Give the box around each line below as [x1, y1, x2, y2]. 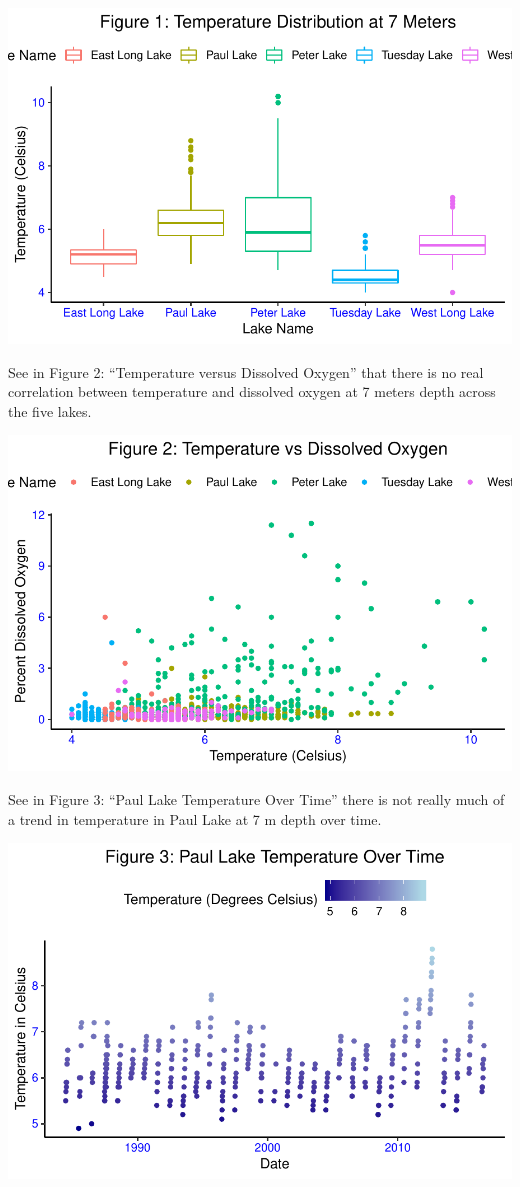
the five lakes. [8, 400, 92, 421]
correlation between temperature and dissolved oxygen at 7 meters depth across [8, 381, 496, 402]
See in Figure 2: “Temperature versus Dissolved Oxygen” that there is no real [8, 361, 484, 382]
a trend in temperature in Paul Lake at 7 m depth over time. [8, 808, 382, 829]
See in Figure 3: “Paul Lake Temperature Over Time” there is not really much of [8, 788, 505, 809]
